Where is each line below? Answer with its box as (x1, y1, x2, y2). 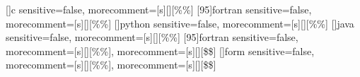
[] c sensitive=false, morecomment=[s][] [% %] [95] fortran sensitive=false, (6, 2, 312, 16)
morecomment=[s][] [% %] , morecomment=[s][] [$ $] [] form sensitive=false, (6, 43, 315, 58)
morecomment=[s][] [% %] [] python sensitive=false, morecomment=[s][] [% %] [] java (6, 16, 354, 30)
